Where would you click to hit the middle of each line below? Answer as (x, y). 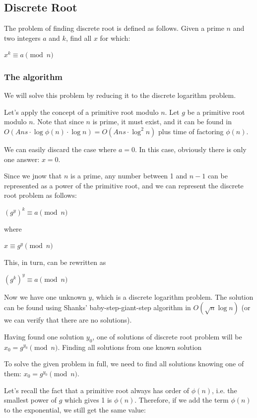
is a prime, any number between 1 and (129, 176)
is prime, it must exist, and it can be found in (162, 122)
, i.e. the (225, 390)
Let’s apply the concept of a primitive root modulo (81, 112)
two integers (22, 38)
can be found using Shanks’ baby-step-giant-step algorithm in (97, 307)
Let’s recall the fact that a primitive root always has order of (97, 390)
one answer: (22, 159)
